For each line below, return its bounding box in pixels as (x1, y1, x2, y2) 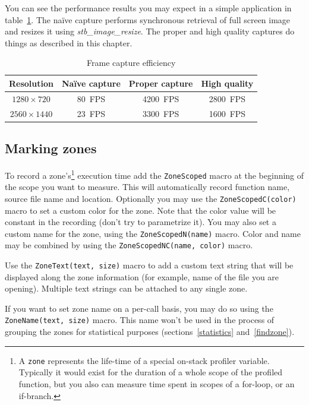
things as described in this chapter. (5, 36, 133, 49)
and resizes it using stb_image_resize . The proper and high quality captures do (5, 25, 295, 37)
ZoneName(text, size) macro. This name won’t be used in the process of (5, 314, 275, 326)
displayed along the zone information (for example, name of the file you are (5, 270, 279, 283)
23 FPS (77, 107, 106, 119)
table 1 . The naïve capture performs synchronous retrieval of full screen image (5, 13, 291, 26)
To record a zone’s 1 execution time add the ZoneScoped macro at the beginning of (5, 167, 304, 181)
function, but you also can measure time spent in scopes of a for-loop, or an (18, 377, 295, 390)
